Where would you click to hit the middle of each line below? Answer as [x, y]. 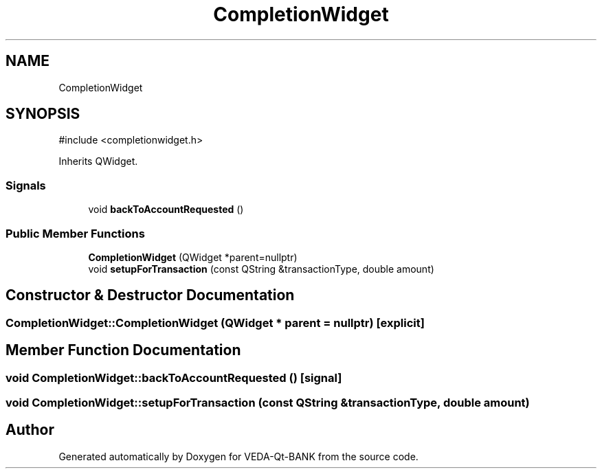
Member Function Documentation [123, 350]
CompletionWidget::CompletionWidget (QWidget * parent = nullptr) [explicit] [215, 323]
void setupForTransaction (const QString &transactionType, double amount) [261, 269]
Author [30, 430]
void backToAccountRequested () [166, 210]
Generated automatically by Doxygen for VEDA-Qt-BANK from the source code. [238, 456]
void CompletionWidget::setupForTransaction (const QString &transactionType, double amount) [268, 403]
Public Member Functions [75, 233]
